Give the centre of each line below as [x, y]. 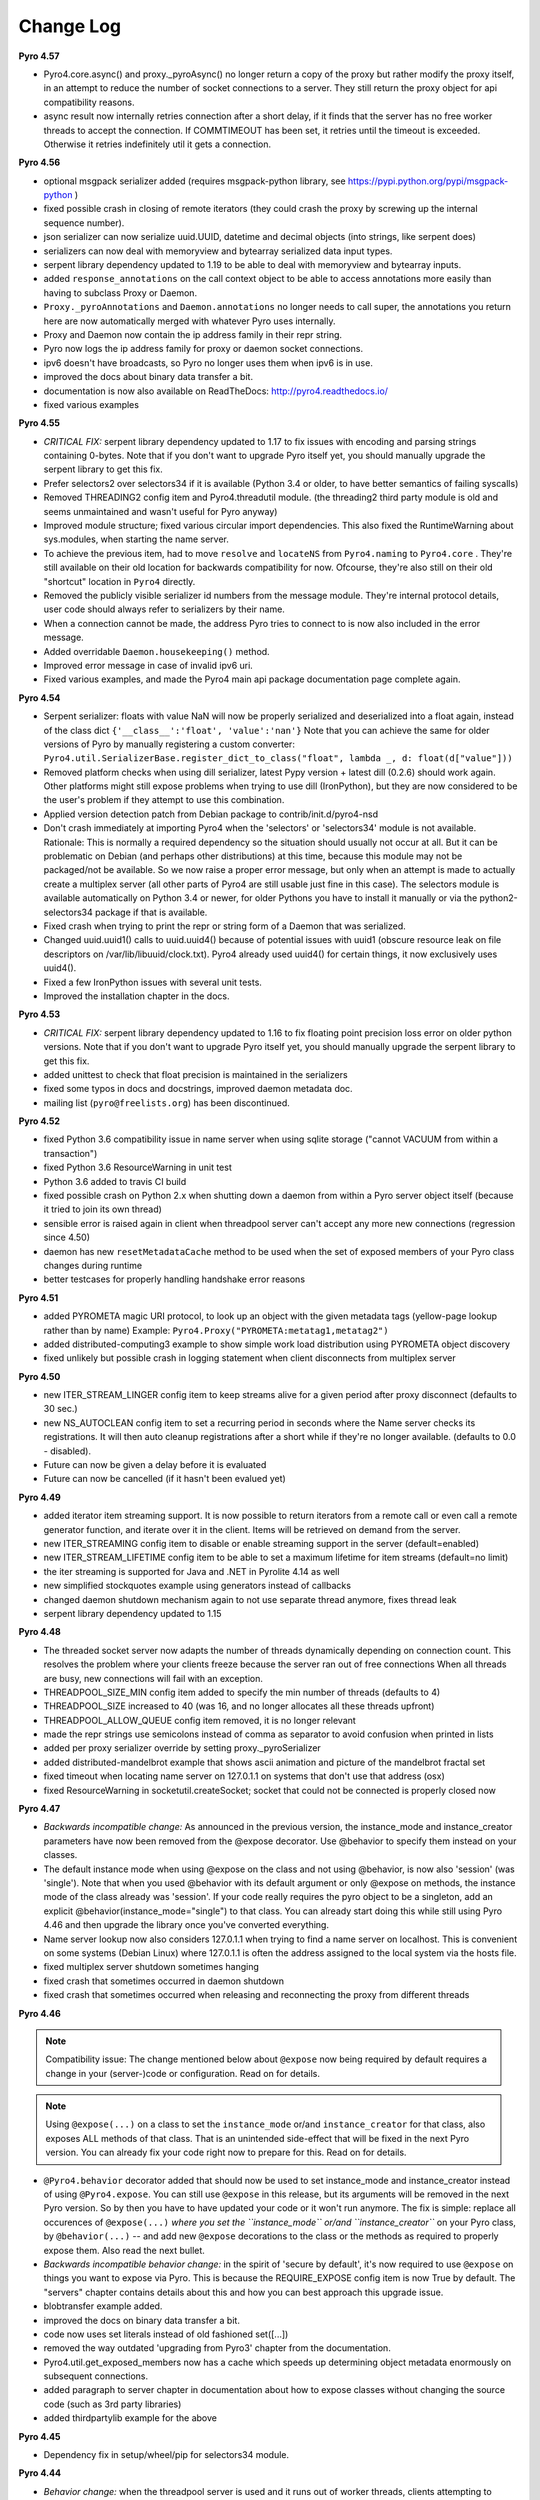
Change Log [70, 26]
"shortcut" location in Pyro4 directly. [119, 581]
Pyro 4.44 [40, 2473]
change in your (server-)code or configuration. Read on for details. [182, 2073]
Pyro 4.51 [38, 1297]
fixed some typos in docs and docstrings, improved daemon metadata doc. [198, 1089]
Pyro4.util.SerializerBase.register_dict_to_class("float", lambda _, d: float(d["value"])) [278, 758]
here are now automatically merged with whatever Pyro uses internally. [189, 321]
